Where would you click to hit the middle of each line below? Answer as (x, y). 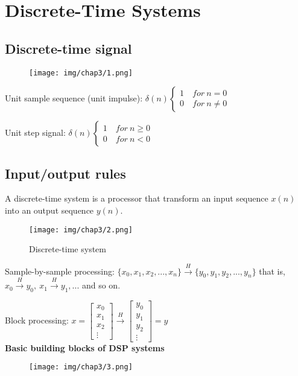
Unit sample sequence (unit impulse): (74, 98)
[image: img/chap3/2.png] (81, 230)
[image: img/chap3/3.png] (81, 367)
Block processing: (37, 320)
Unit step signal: (35, 132)
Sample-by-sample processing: (60, 271)
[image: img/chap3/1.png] (81, 73)
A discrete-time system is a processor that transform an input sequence (137, 198)
